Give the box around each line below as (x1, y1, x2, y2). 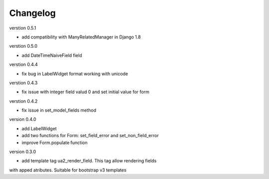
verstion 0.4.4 (9, 61, 38, 67)
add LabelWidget (21, 125, 57, 132)
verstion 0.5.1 (9, 25, 36, 31)
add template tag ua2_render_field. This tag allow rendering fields (21, 158, 157, 164)
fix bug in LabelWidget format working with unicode (21, 70, 129, 77)
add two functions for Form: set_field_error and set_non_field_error (21, 133, 159, 139)
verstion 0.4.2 (9, 98, 38, 104)
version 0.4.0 (9, 116, 37, 122)
